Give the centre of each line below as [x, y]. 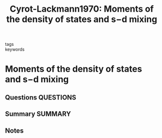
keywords [15, 49]
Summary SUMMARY [38, 114]
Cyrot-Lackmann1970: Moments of [82, 9]
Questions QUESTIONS [41, 97]
